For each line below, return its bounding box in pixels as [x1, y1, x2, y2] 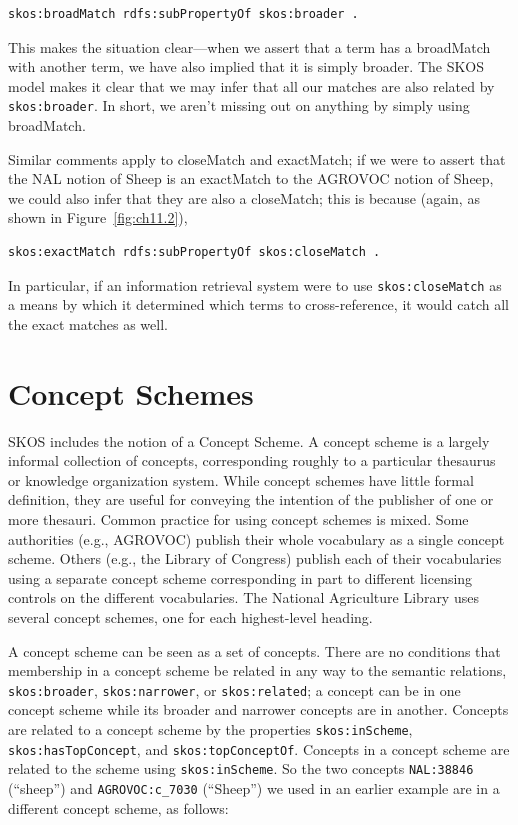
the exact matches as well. [8, 313, 168, 334]
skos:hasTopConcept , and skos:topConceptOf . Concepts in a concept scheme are [8, 738, 510, 759]
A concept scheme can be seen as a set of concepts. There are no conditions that [8, 640, 501, 661]
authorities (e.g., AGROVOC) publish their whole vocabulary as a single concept [8, 528, 505, 549]
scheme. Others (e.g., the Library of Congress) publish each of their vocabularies [8, 548, 502, 569]
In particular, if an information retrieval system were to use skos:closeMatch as [8, 274, 502, 295]
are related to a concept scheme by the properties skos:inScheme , [8, 718, 413, 739]
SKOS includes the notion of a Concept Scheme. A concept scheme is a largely [8, 430, 490, 451]
